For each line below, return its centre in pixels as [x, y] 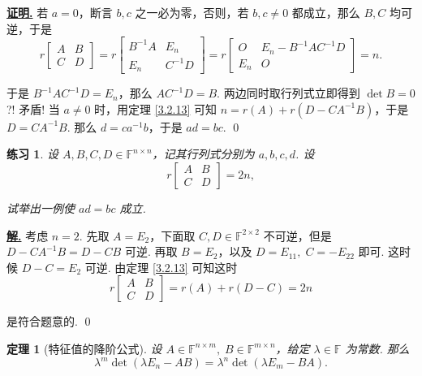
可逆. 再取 [151, 251]
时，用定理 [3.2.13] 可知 [156, 108]
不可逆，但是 [297, 235]
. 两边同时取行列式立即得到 [289, 93]
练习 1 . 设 [32, 154]
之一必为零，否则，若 [192, 12]
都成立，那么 [326, 12]
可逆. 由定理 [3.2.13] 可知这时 [161, 267]
